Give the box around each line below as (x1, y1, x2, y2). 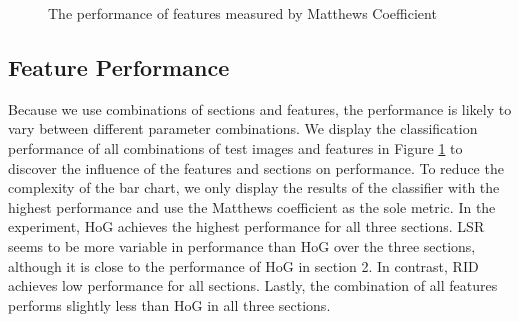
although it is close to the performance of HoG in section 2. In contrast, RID (8, 255, 479, 276)
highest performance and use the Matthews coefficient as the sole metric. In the (8, 196, 496, 217)
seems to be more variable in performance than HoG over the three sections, (8, 235, 476, 256)
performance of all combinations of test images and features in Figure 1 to (8, 137, 463, 158)
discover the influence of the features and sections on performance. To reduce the (8, 157, 504, 178)
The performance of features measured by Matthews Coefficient (48, 3, 437, 23)
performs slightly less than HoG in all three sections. (8, 294, 331, 315)
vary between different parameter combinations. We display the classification (8, 118, 478, 139)
